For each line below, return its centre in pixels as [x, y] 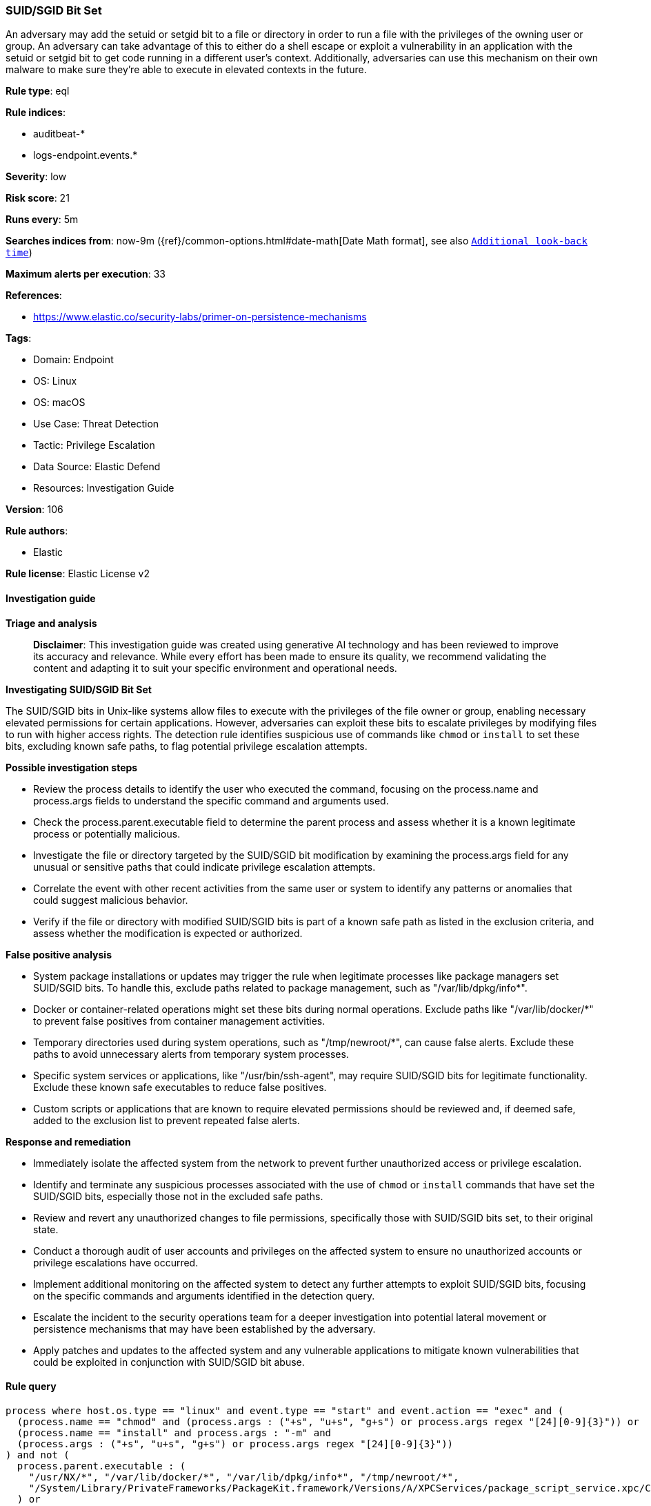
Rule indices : [36, 113]
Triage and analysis [51, 623]
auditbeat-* [59, 134]
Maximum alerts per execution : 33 [86, 274]
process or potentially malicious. [107, 833]
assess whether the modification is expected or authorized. [168, 933]
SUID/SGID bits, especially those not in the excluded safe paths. [178, 1196]
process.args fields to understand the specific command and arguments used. [211, 800]
